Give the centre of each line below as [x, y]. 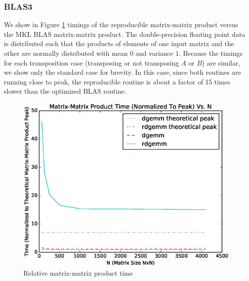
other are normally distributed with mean [66, 53]
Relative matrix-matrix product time [78, 273]
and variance [154, 53]
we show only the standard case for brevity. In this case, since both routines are [123, 72]
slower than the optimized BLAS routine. [65, 91]
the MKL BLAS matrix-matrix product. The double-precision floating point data [125, 34]
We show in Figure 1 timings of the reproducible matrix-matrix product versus [121, 25]
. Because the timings [211, 53]
